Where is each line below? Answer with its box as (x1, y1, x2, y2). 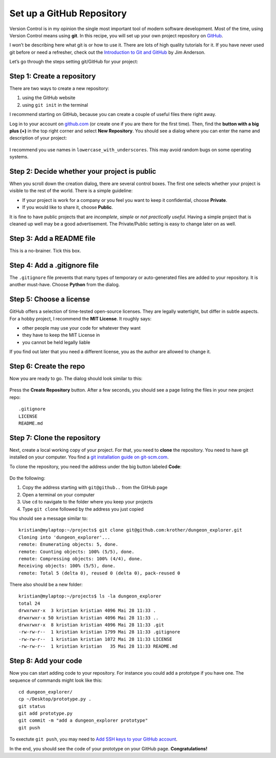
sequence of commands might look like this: (9, 677, 103, 683)
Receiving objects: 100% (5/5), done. (18, 563, 116, 569)
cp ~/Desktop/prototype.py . (18, 696, 91, 702)
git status (18, 703, 46, 709)
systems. (9, 154, 29, 160)
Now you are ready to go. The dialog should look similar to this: (9, 375, 143, 381)
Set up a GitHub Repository (9, 8, 127, 19)
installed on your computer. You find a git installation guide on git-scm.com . (9, 454, 169, 460)
